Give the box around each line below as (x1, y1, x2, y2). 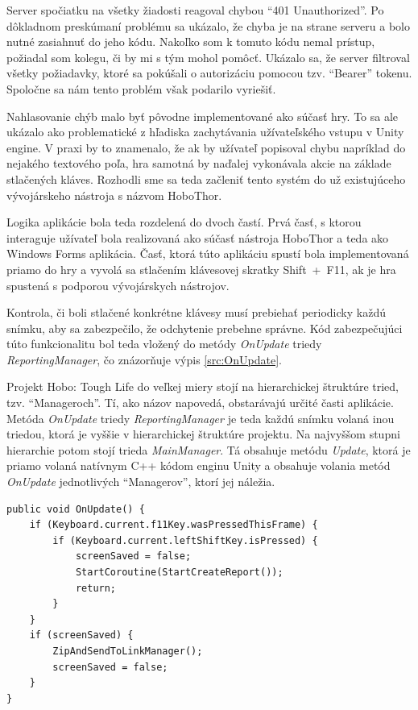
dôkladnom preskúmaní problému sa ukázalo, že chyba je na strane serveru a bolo (6, 17, 411, 34)
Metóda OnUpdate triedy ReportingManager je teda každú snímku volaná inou (6, 409, 395, 426)
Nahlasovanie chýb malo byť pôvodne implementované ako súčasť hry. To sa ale (6, 107, 399, 124)
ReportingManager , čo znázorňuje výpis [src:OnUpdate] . (6, 351, 282, 367)
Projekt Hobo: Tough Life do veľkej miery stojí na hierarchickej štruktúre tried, (6, 378, 399, 395)
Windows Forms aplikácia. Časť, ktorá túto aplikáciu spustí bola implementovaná (6, 245, 409, 262)
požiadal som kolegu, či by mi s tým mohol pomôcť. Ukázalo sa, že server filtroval (6, 48, 410, 65)
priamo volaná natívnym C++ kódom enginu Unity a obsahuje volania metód (6, 457, 391, 474)
